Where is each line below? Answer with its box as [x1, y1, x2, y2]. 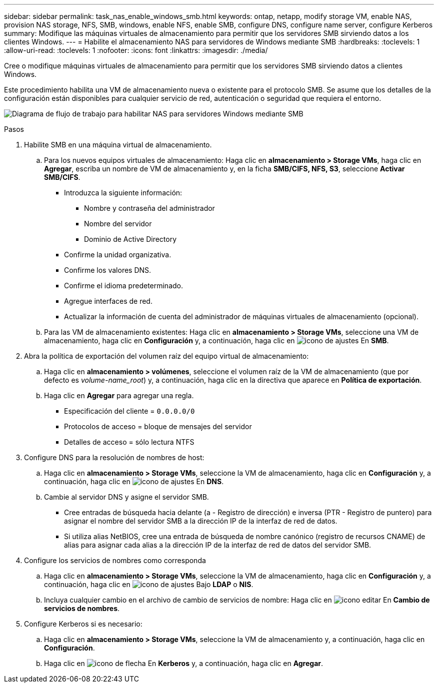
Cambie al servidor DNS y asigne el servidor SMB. [44, 493, 209, 501]
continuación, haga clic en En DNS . [44, 477, 224, 486]
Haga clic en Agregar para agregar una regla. [44, 391, 194, 400]
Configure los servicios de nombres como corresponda [24, 556, 206, 565]
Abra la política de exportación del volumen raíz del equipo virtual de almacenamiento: [24, 352, 309, 360]
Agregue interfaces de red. [64, 297, 152, 305]
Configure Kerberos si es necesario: [24, 620, 142, 628]
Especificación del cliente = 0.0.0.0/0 [64, 407, 195, 415]
